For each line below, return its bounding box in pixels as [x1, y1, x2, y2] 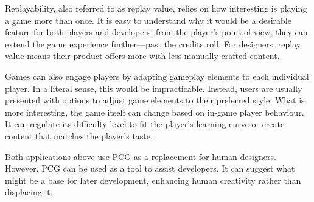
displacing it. [5, 186, 53, 198]
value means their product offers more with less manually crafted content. [5, 49, 280, 62]
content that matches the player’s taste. [5, 129, 153, 142]
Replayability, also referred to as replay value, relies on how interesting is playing [5, 2, 307, 14]
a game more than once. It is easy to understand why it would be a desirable [5, 13, 291, 26]
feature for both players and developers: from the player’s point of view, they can [5, 26, 308, 38]
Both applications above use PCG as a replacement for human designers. [5, 150, 276, 162]
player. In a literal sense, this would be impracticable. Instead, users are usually [5, 82, 302, 94]
